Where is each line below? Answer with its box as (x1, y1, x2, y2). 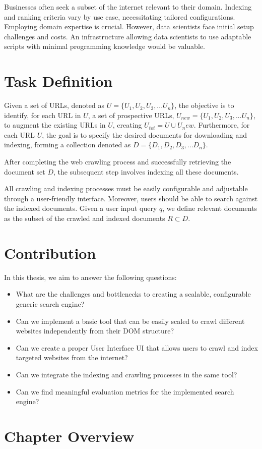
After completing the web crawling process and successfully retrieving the (4, 156, 231, 167)
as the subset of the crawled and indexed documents (4, 213, 165, 223)
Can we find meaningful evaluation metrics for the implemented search (16, 386, 234, 397)
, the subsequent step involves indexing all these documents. (53, 166, 239, 177)
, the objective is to (174, 100, 234, 110)
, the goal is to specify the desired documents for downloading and (42, 129, 247, 140)
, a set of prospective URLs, (88, 109, 174, 120)
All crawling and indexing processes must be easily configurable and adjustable (4, 183, 248, 194)
